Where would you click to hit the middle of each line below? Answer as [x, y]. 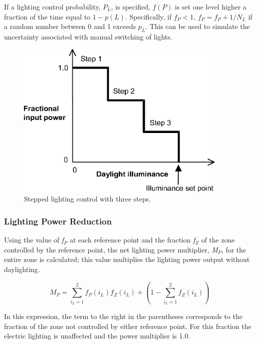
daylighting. [22, 269]
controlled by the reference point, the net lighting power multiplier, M [111, 249]
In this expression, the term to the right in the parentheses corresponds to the [123, 316]
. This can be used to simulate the [198, 26]
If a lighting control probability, [52, 6]
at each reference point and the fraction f [132, 240]
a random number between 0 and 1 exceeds [70, 26]
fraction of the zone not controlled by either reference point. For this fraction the [128, 326]
